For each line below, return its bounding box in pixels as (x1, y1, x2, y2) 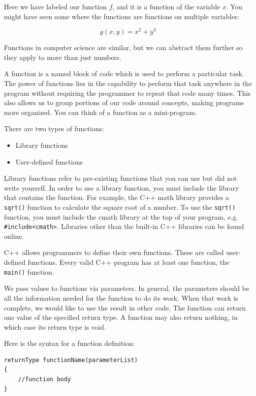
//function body (18, 376, 71, 383)
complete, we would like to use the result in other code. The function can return (4, 302, 246, 312)
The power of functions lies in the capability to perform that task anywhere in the (4, 78, 252, 88)
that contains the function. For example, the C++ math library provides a (4, 192, 229, 202)
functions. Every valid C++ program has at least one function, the (28, 257, 229, 267)
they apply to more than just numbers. (4, 52, 122, 62)
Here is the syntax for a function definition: (4, 338, 135, 348)
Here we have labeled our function (4, 1, 107, 11)
